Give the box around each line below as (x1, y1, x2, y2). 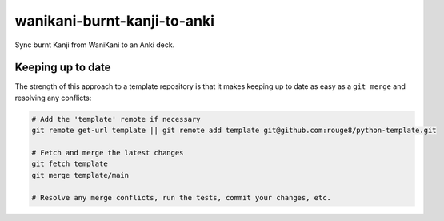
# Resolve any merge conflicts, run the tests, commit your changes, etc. (31, 193, 332, 202)
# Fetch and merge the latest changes (31, 148, 184, 157)
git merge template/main (31, 171, 130, 179)
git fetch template (31, 159, 108, 168)
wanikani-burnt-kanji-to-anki (14, 12, 215, 30)
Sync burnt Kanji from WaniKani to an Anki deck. (14, 40, 175, 50)
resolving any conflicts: (14, 93, 92, 102)
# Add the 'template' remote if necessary (31, 115, 201, 123)
